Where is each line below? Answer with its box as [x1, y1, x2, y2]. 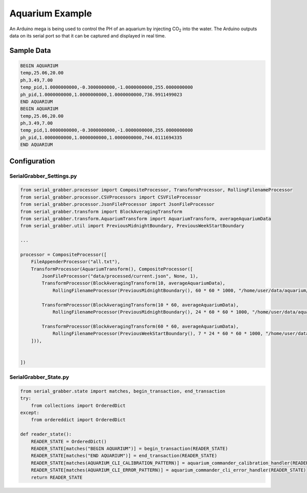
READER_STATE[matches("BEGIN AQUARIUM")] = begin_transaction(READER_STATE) [31, 446, 228, 451]
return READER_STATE [31, 475, 83, 480]
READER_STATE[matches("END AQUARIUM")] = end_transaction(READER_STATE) [31, 453, 217, 459]
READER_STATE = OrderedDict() [31, 439, 107, 444]
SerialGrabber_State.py [9, 373, 69, 381]
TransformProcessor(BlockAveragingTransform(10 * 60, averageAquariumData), [41, 302, 239, 308]
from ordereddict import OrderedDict [31, 417, 126, 423]
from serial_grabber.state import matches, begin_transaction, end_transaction [20, 388, 226, 394]
